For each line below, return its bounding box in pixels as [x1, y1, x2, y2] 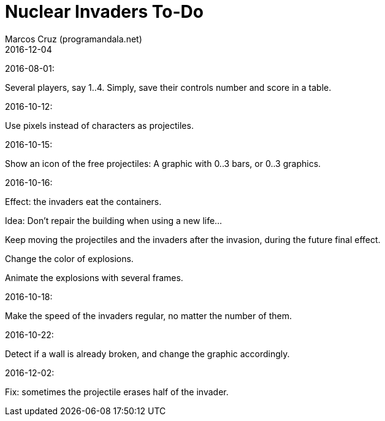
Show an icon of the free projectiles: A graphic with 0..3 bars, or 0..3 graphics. [5, 158, 321, 169]
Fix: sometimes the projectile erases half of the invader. [5, 386, 229, 397]
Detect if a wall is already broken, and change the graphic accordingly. [5, 348, 290, 359]
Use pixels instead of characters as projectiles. [5, 120, 194, 131]
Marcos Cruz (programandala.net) [5, 33, 142, 44]
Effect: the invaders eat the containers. [5, 196, 162, 207]
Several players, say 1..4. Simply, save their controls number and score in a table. [5, 82, 332, 93]
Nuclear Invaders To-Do [5, 1, 204, 22]
